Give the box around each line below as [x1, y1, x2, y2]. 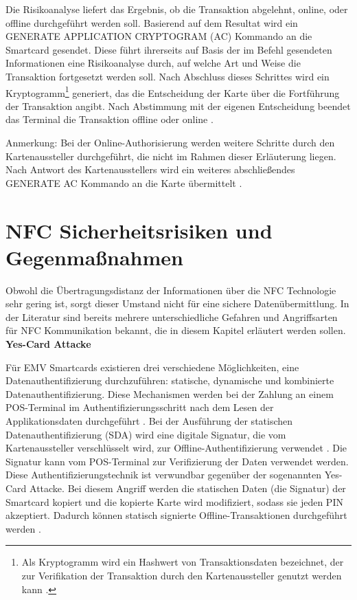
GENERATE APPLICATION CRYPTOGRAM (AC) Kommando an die [5, 29, 312, 43]
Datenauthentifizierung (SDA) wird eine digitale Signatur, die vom [5, 427, 286, 441]
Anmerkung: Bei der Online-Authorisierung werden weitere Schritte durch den [5, 135, 335, 149]
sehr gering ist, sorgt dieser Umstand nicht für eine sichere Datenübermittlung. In [5, 296, 349, 311]
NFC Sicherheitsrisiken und [5, 216, 273, 244]
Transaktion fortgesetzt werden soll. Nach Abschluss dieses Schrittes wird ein [5, 69, 330, 83]
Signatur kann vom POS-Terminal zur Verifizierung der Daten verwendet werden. [5, 454, 349, 468]
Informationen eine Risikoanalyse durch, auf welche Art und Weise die [5, 56, 301, 70]
